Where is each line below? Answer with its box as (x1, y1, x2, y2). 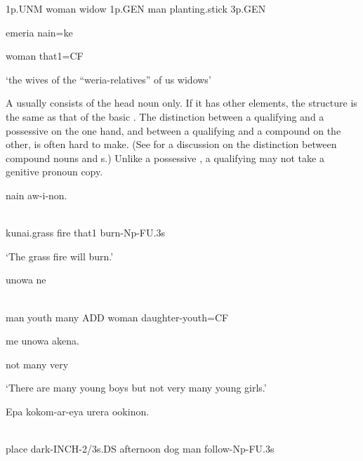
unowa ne (6, 272, 46, 287)
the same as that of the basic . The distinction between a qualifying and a (6, 109, 324, 123)
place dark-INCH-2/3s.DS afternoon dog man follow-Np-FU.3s (6, 441, 275, 456)
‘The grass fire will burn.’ (6, 248, 114, 263)
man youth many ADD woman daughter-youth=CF (6, 309, 229, 324)
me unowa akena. (6, 333, 79, 348)
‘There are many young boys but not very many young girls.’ (6, 380, 267, 395)
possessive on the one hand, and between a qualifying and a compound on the (6, 123, 341, 138)
